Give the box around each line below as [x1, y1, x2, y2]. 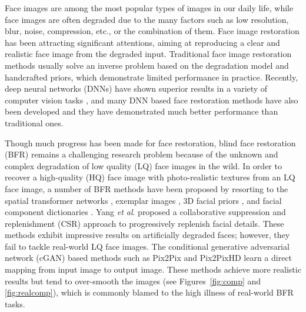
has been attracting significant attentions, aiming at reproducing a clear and [5, 36, 280, 48]
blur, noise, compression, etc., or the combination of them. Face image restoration [5, 25, 300, 37]
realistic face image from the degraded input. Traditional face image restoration [5, 48, 292, 60]
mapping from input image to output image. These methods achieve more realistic [5, 263, 301, 276]
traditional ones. [5, 116, 64, 129]
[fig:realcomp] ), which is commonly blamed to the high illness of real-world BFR [5, 286, 294, 298]
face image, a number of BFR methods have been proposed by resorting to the [5, 182, 288, 194]
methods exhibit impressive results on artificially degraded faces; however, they [5, 229, 290, 241]
